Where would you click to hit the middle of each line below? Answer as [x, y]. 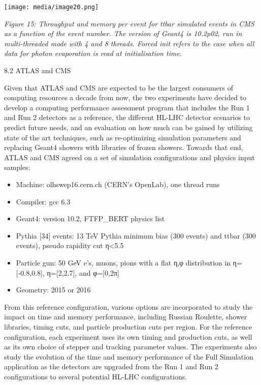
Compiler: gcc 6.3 [43, 201]
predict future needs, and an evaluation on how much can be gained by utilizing [128, 127]
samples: [17, 167]
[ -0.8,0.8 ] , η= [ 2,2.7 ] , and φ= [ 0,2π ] [68, 272]
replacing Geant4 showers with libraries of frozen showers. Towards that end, [124, 147]
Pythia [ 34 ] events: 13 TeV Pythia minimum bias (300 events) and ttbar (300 [136, 235]
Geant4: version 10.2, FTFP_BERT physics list [90, 218]
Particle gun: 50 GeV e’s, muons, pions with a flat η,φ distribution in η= [129, 262]
